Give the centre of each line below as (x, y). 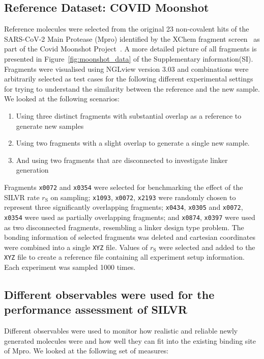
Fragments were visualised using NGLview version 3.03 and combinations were (126, 68)
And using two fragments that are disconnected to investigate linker (122, 160)
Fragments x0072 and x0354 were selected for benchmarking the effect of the (124, 187)
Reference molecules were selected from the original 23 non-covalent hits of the (127, 29)
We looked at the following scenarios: (62, 99)
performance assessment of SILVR (96, 309)
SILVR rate (22, 197)
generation (32, 170)
